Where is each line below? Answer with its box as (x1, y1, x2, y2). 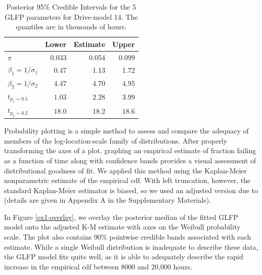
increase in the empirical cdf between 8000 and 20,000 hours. (4, 261, 193, 271)
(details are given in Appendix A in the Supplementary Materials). (4, 195, 211, 205)
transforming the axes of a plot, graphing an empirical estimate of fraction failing (4, 145, 256, 156)
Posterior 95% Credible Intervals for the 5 (6, 2, 136, 12)
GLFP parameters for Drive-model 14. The (5, 11, 138, 22)
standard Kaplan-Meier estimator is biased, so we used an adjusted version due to (4, 185, 258, 195)
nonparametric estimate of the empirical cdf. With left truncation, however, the (4, 175, 251, 186)
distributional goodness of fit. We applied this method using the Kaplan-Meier (4, 165, 247, 175)
